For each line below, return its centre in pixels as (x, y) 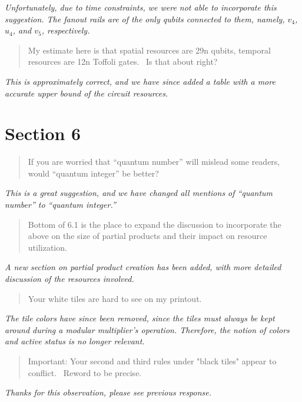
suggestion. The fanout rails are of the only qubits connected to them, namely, (145, 19)
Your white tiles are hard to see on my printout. (115, 298)
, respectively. (66, 30)
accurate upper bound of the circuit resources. (87, 93)
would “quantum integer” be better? (93, 173)
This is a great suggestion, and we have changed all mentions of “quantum (139, 193)
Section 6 (43, 133)
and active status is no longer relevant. (75, 341)
